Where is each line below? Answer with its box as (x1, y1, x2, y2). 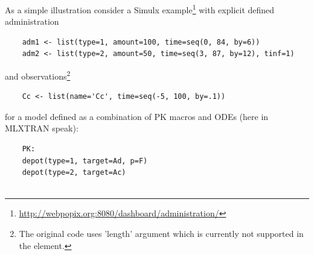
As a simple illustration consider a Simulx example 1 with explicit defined (5, 2, 275, 16)
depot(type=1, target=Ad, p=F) (22, 156, 148, 165)
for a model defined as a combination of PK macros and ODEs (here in (5, 110, 269, 122)
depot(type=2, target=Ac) (22, 168, 126, 177)
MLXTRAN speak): (5, 122, 78, 134)
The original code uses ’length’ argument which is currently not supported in (19, 227, 304, 240)
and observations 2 (5, 68, 71, 82)
